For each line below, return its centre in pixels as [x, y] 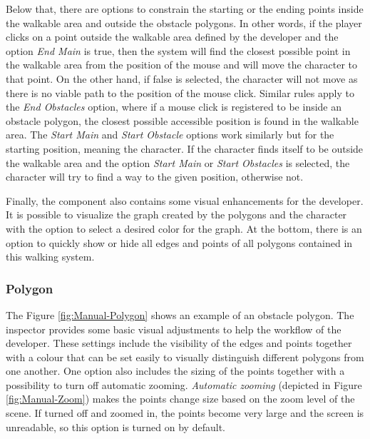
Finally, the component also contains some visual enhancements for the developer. [185, 200]
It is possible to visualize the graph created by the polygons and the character [176, 215]
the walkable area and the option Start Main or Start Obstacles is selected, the [178, 162]
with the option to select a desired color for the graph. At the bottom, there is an [184, 228]
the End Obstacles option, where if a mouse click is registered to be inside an [174, 107]
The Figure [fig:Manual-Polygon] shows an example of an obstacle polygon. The [180, 314]
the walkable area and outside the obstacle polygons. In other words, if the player [184, 22]
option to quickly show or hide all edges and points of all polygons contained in [179, 242]
